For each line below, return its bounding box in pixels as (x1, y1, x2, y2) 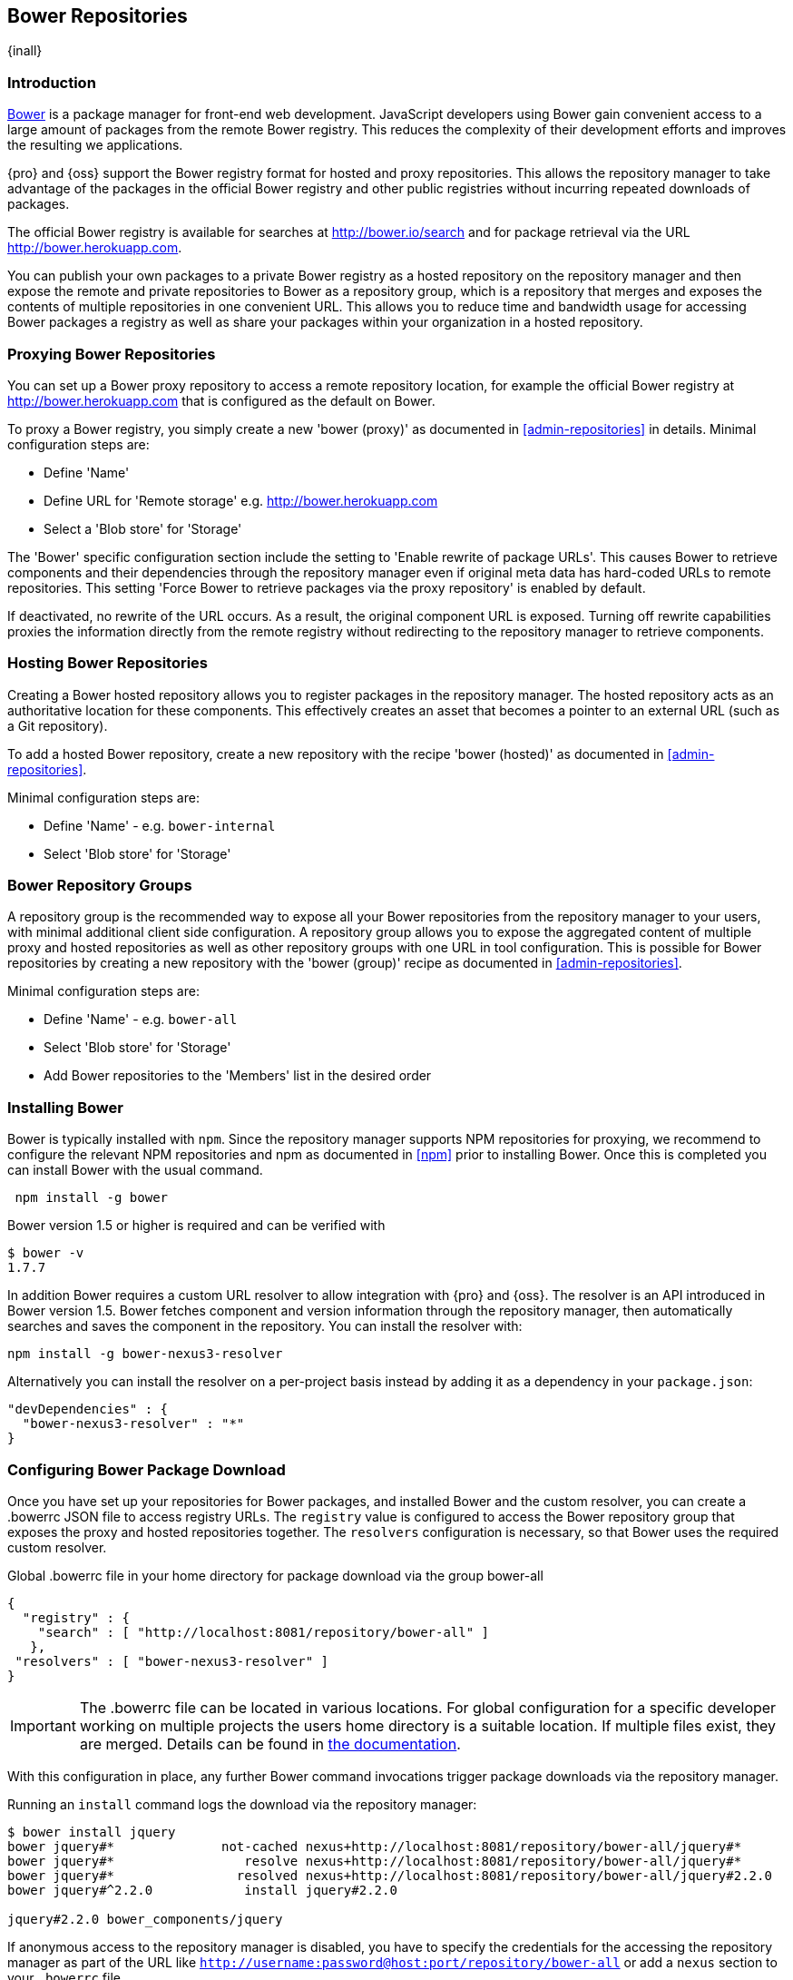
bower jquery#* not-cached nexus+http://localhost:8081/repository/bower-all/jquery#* (7, 1838, 742, 1854)
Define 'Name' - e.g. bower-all (44, 1011, 238, 1028)
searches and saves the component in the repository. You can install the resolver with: (7, 1318, 523, 1335)
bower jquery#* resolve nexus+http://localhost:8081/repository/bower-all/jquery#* (7, 1853, 742, 1868)
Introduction (7, 73, 96, 92)
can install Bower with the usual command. (7, 1162, 263, 1178)
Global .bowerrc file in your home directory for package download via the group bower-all (7, 1567, 543, 1583)
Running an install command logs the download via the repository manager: (7, 1796, 477, 1812)
